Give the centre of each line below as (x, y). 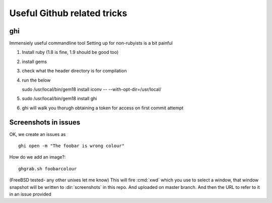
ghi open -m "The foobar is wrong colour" (72, 146)
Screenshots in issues (45, 122)
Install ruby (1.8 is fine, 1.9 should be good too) (70, 52)
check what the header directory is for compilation (74, 71)
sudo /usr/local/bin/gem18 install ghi (59, 99)
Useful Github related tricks (68, 13)
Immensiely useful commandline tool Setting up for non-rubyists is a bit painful (91, 43)
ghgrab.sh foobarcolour (48, 168)
